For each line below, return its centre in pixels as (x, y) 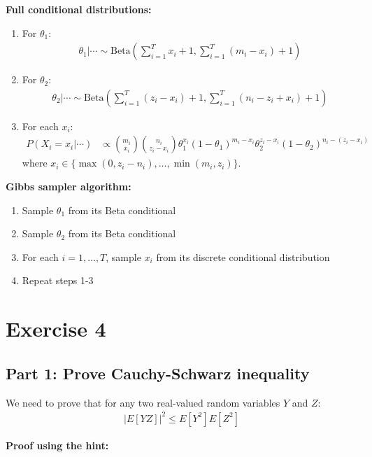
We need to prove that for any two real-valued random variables (143, 402)
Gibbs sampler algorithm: (69, 187)
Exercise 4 (56, 329)
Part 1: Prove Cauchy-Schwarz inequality (158, 373)
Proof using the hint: (57, 445)
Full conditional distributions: (79, 9)
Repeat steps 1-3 (58, 280)
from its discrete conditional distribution (243, 256)
